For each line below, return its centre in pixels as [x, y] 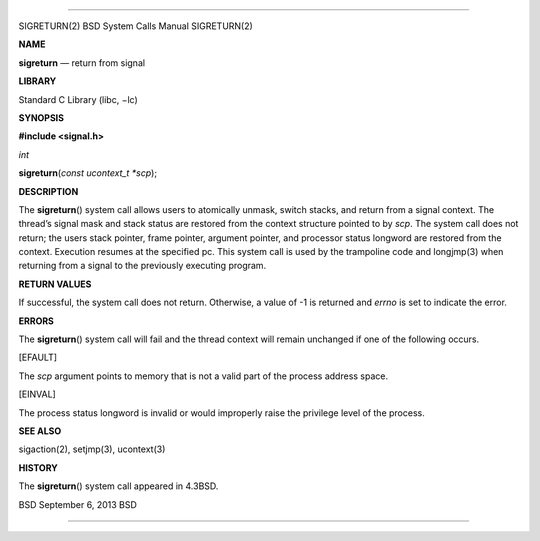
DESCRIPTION [48, 191]
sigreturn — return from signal [81, 62]
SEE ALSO [40, 431]
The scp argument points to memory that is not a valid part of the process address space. [203, 376]
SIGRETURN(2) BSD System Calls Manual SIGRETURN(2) [136, 26]
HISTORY [38, 467]
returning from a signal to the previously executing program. [142, 266]
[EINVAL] [37, 394]
